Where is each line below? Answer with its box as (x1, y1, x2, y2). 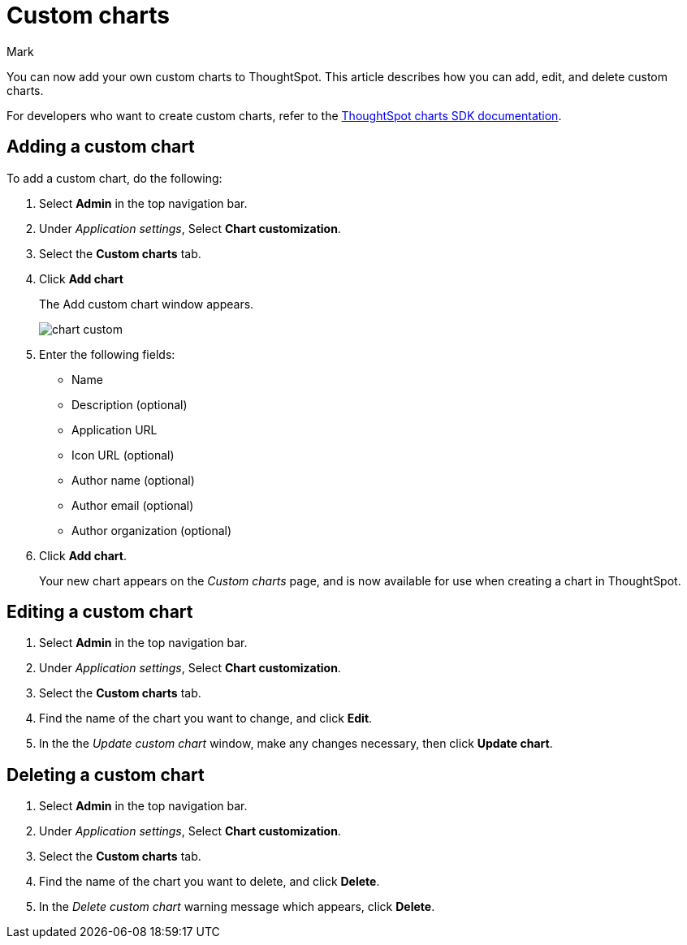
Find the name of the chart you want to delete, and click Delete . (39, 874, 380, 889)
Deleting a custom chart (6, 764, 205, 785)
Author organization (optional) (71, 523, 232, 537)
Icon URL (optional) (71, 447, 175, 462)
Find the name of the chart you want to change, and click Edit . (39, 711, 373, 726)
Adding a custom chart (6, 136, 195, 157)
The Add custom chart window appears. (39, 296, 254, 311)
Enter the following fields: (39, 347, 175, 361)
